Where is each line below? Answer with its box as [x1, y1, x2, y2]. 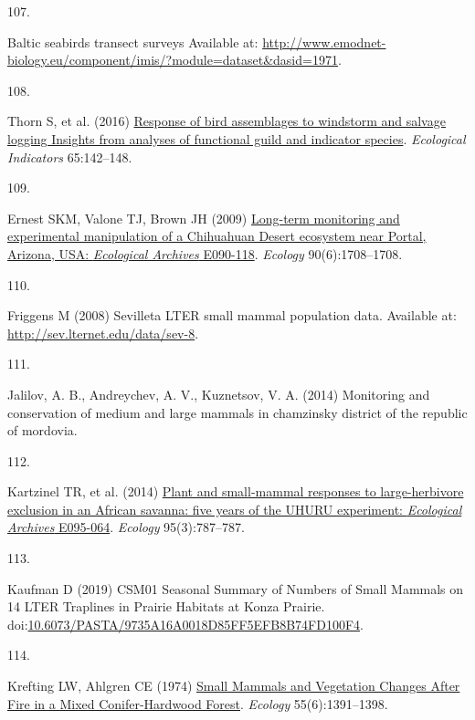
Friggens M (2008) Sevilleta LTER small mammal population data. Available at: [7, 306, 457, 325]
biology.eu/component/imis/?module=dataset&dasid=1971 [7, 50, 338, 69]
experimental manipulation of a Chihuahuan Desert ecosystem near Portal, [7, 226, 427, 245]
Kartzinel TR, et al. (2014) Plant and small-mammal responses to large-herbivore [7, 482, 464, 501]
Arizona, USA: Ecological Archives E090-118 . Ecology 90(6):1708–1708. [7, 244, 403, 263]
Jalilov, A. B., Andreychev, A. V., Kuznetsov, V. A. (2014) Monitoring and [7, 384, 430, 403]
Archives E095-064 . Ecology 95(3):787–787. [7, 517, 245, 537]
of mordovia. [7, 421, 78, 440]
